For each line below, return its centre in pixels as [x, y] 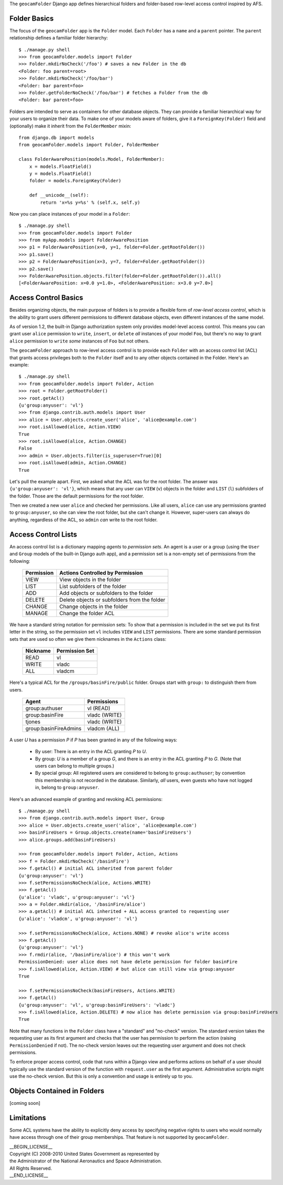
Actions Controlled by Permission [101, 572]
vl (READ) [99, 708]
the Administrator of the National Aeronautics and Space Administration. [86, 1161]
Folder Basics [32, 18]
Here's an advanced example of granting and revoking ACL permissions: [86, 799]
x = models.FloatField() [60, 166]
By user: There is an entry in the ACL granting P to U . [91, 752]
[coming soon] [25, 1103]
